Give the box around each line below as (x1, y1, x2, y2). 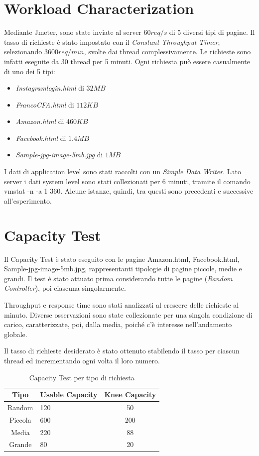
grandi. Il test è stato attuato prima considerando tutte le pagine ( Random (4, 273, 233, 283)
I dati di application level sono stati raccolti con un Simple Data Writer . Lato (4, 166, 241, 177)
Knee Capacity (104, 389, 156, 400)
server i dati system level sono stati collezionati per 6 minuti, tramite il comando (4, 176, 251, 186)
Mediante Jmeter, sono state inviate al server (4, 27, 141, 37)
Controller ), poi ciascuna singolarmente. (4, 283, 126, 293)
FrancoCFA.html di (15, 99, 74, 110)
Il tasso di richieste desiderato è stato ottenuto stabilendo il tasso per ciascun (4, 345, 240, 356)
